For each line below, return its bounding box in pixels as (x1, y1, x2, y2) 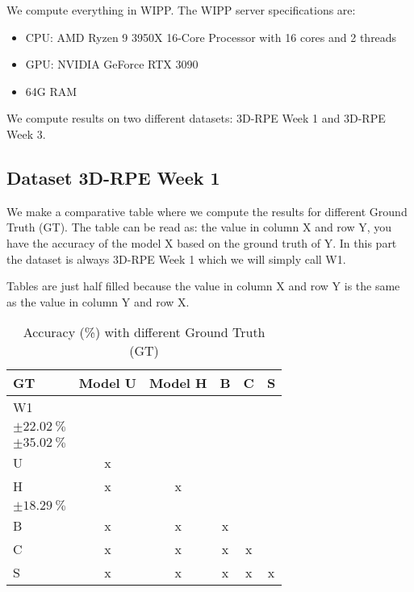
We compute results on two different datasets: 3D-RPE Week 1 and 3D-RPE (6, 110, 386, 127)
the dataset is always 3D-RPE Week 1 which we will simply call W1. (6, 250, 346, 267)
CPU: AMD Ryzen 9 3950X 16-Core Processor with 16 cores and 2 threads (25, 28, 397, 45)
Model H (149, 373, 207, 393)
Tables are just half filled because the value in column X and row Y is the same (6, 277, 400, 294)
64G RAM (25, 82, 77, 99)
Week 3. (6, 125, 46, 142)
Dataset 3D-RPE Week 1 (6, 165, 220, 190)
